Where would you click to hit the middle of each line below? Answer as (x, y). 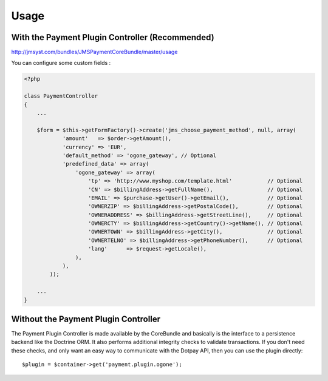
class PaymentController (61, 96)
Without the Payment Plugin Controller (86, 319)
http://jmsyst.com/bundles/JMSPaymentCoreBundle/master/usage (94, 52)
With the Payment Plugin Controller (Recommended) (113, 37)
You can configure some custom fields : (61, 63)
